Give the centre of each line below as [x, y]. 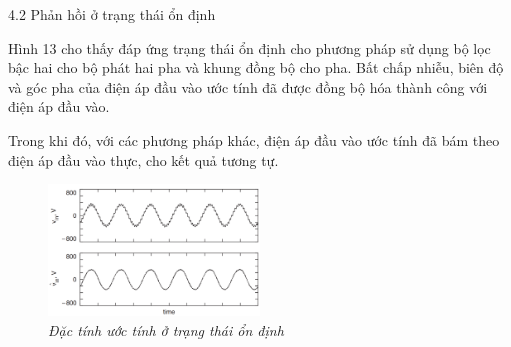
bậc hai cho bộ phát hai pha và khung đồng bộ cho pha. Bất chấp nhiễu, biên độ [256, 67]
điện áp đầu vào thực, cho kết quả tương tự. [143, 159]
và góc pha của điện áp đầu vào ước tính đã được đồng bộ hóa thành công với [248, 86]
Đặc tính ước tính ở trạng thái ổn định [166, 329]
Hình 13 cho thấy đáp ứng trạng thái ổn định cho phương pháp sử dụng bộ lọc [249, 47]
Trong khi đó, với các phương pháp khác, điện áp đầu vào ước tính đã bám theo [254, 139]
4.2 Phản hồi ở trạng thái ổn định [112, 14]
